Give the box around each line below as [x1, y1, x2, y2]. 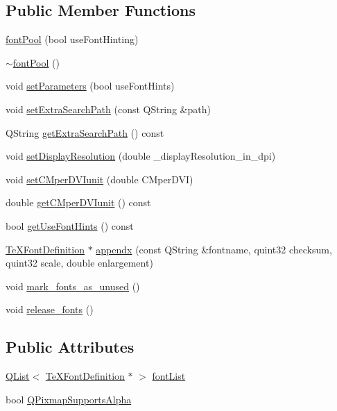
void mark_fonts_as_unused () [6, 278, 140, 293]
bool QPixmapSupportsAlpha [6, 392, 132, 406]
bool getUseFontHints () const [6, 218, 134, 233]
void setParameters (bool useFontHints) [6, 78, 175, 93]
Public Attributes [6, 336, 135, 358]
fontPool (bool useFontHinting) [6, 32, 139, 47]
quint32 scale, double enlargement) [6, 255, 153, 270]
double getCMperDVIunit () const [6, 195, 151, 210]
